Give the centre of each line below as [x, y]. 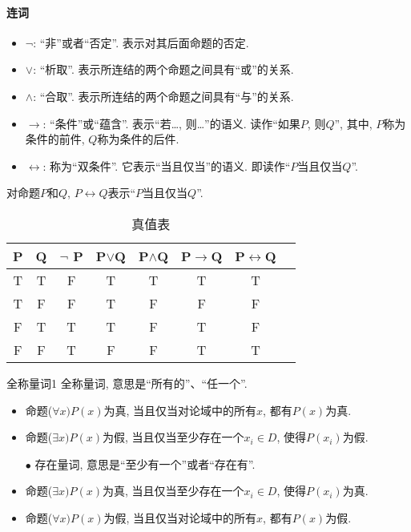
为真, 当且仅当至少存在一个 [173, 491]
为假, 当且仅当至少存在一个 [173, 437]
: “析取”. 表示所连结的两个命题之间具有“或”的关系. [163, 69]
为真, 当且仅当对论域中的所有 [180, 410]
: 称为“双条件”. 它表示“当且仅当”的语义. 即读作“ [167, 165]
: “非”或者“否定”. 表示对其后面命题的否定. [141, 42]
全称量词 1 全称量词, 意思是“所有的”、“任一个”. [127, 383]
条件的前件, [55, 139]
